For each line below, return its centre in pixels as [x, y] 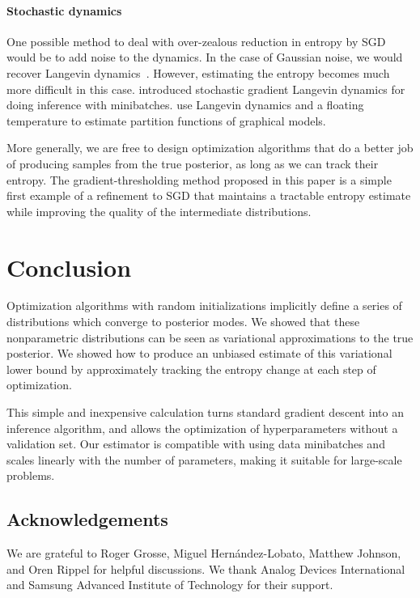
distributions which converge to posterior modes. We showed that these [183, 322]
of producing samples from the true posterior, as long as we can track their [193, 163]
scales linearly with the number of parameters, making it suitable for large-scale [204, 459]
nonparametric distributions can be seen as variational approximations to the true [210, 337]
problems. [31, 475]
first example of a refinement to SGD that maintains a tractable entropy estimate [209, 195]
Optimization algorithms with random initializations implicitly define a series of [204, 305]
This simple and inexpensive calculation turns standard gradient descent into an [205, 412]
